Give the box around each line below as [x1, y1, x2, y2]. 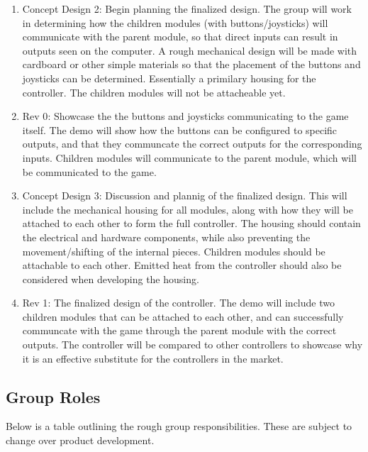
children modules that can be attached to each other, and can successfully [22, 309, 344, 324]
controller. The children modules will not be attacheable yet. [22, 84, 286, 99]
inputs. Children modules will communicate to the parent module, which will [22, 150, 357, 165]
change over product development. [6, 433, 155, 448]
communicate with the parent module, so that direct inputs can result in [22, 29, 338, 44]
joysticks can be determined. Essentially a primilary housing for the [22, 70, 316, 85]
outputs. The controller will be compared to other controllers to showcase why [22, 337, 363, 352]
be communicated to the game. [22, 164, 157, 179]
